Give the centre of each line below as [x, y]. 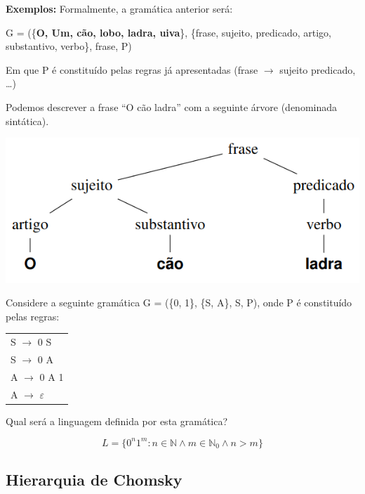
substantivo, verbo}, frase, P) [69, 46]
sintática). [27, 121]
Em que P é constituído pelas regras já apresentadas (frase [132, 69]
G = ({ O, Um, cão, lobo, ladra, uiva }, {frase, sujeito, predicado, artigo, [168, 32]
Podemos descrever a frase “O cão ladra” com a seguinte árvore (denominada [172, 106]
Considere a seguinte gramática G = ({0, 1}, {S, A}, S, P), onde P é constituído [179, 303]
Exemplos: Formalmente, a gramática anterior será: [119, 8]
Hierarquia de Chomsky [94, 480]
